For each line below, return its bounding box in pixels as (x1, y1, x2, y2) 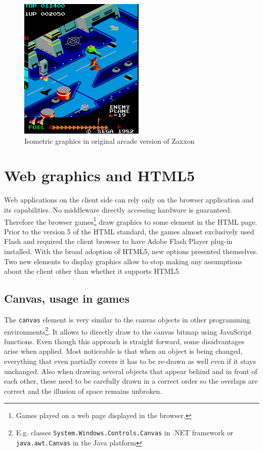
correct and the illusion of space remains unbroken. (4, 385, 162, 396)
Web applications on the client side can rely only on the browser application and (4, 194, 254, 205)
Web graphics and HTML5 (4, 165, 195, 186)
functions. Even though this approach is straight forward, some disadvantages (4, 336, 244, 346)
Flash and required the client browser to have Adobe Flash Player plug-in (4, 236, 233, 247)
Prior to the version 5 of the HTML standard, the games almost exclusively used (4, 226, 254, 236)
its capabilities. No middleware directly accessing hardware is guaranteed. (4, 204, 232, 215)
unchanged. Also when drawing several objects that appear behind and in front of (4, 365, 257, 376)
